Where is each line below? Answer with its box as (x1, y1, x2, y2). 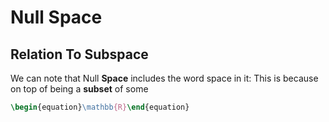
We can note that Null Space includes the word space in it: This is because (10, 72, 319, 84)
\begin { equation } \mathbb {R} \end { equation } (10, 102, 190, 112)
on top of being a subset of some (10, 83, 149, 95)
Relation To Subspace (10, 46, 149, 63)
